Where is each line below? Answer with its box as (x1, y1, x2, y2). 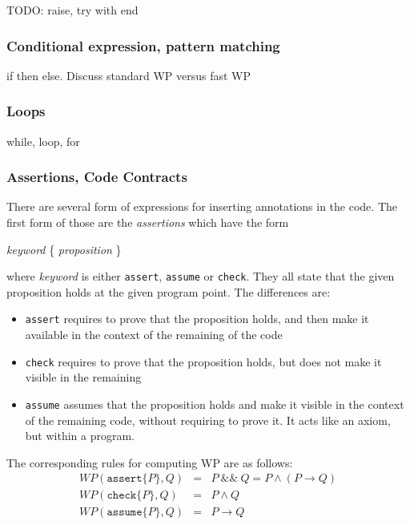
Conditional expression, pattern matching (6, 35, 280, 55)
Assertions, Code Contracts (6, 167, 187, 187)
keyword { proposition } (6, 240, 122, 257)
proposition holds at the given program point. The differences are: (6, 283, 331, 300)
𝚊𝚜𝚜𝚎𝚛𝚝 (107, 473, 143, 485)
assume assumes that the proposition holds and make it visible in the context (25, 395, 404, 412)
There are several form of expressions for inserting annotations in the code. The (6, 198, 397, 215)
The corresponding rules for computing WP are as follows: (6, 454, 293, 470)
